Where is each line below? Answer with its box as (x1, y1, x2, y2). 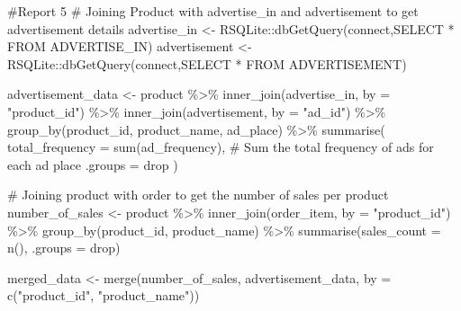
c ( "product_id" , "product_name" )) (7, 286, 200, 305)
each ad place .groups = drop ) (7, 155, 178, 173)
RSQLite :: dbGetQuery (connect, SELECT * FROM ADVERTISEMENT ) (7, 54, 407, 73)
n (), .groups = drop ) (7, 238, 121, 257)
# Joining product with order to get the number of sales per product (7, 185, 389, 204)
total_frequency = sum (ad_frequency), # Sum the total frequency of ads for (7, 138, 434, 156)
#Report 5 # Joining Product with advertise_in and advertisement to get (7, 2, 419, 20)
